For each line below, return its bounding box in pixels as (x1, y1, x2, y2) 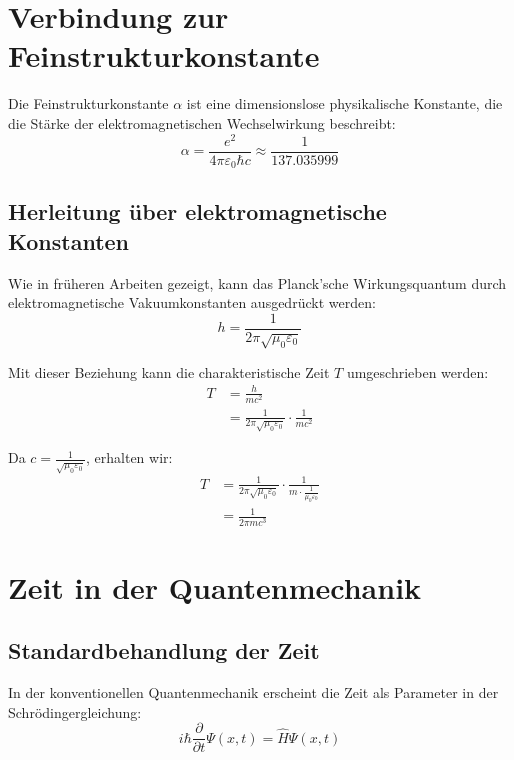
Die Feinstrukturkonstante (8, 93, 169, 114)
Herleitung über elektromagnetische (8, 196, 387, 227)
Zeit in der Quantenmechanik (8, 566, 422, 607)
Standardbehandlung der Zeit (8, 635, 320, 666)
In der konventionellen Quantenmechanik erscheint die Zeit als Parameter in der (8, 682, 499, 703)
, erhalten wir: (86, 447, 173, 468)
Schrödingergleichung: (8, 701, 142, 722)
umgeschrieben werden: (346, 361, 489, 382)
